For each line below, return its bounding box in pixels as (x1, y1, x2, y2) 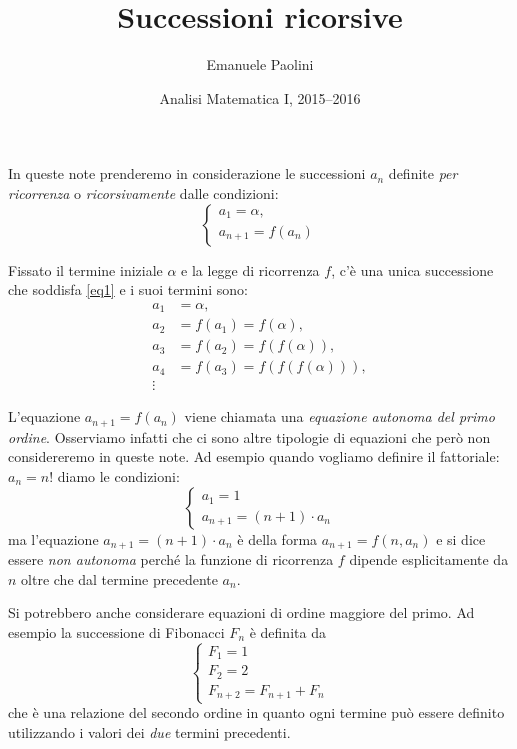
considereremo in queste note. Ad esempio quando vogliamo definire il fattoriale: (8, 446, 500, 467)
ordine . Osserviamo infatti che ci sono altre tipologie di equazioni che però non (8, 426, 491, 447)
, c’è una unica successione (331, 259, 494, 280)
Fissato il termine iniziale (8, 259, 163, 280)
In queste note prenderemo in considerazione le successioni (8, 163, 366, 184)
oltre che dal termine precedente (21, 568, 218, 589)
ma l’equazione (8, 528, 99, 549)
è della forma (237, 528, 318, 549)
